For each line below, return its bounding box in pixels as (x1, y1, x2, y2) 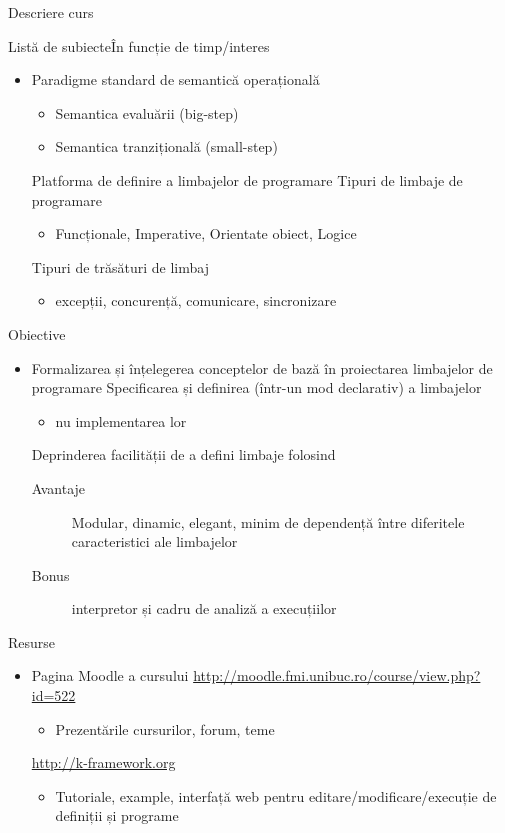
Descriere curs (8, 2, 94, 22)
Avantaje (31, 477, 86, 498)
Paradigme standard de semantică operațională (31, 69, 320, 90)
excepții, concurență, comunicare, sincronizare (55, 290, 337, 311)
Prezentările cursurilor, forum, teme (55, 718, 275, 739)
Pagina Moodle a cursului (31, 665, 189, 686)
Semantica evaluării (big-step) (55, 102, 239, 123)
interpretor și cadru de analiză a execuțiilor (71, 598, 337, 619)
